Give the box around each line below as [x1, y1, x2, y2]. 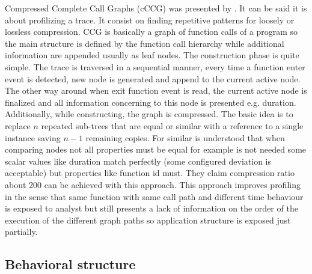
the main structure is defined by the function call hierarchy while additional [5, 37, 284, 49]
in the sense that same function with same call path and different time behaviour [5, 190, 304, 202]
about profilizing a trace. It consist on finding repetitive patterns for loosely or [5, 13, 295, 26]
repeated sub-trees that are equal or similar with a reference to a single [41, 119, 304, 132]
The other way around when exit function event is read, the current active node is [5, 84, 307, 97]
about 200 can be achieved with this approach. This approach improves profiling [5, 178, 301, 190]
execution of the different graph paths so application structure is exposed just [5, 213, 291, 226]
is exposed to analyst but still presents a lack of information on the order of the [5, 202, 298, 215]
